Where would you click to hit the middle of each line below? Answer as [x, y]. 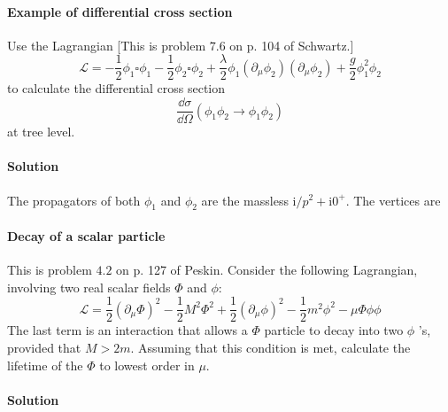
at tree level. [41, 132]
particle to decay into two [334, 330]
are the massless [245, 200]
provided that [44, 347]
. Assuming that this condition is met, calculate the [270, 347]
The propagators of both [74, 200]
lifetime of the [45, 365]
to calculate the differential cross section [116, 88]
